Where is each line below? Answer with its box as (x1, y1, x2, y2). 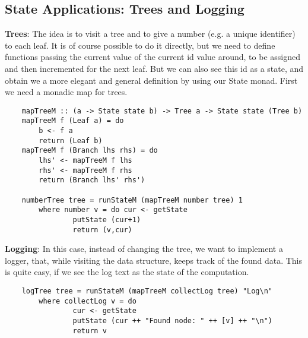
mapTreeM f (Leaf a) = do (21, 116, 124, 125)
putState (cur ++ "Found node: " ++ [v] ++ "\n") (72, 317, 273, 326)
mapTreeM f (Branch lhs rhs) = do (21, 146, 158, 155)
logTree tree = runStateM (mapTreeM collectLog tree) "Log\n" (21, 287, 273, 296)
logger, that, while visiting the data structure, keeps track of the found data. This (5, 254, 302, 266)
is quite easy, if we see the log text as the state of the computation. (5, 266, 249, 278)
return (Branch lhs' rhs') (39, 176, 145, 185)
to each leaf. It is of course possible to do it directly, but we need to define (5, 39, 275, 51)
